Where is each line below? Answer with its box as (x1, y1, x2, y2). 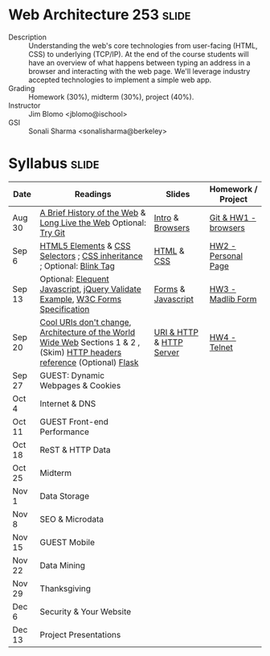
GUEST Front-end (39, 416, 108, 427)
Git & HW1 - (209, 211, 257, 223)
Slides (166, 188, 190, 199)
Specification (39, 303, 90, 314)
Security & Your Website (39, 605, 132, 617)
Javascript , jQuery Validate (39, 283, 142, 294)
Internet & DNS (39, 398, 96, 409)
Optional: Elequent (39, 273, 110, 285)
